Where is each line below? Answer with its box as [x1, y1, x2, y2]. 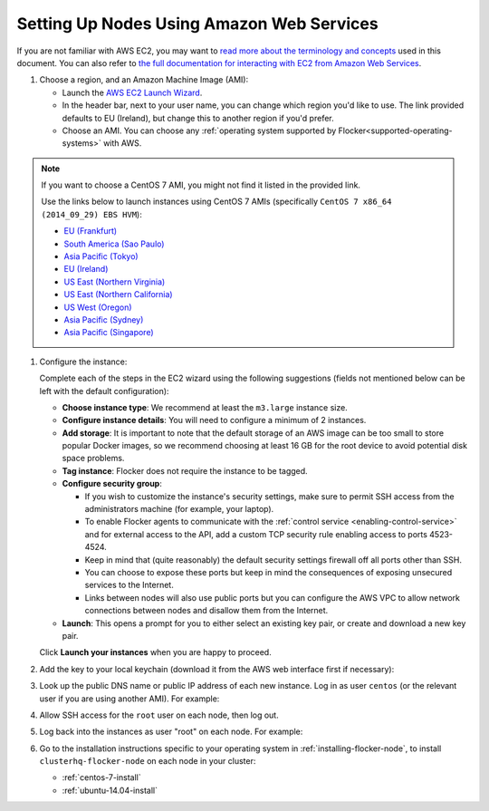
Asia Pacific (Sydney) [63, 314, 144, 325]
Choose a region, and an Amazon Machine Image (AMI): [39, 74, 249, 85]
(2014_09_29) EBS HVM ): [41, 208, 142, 219]
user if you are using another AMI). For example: [39, 693, 220, 704]
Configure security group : [62, 478, 162, 489]
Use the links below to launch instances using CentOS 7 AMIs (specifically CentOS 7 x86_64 [41, 196, 392, 208]
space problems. [62, 453, 125, 464]
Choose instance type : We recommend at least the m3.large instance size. [62, 401, 348, 412]
